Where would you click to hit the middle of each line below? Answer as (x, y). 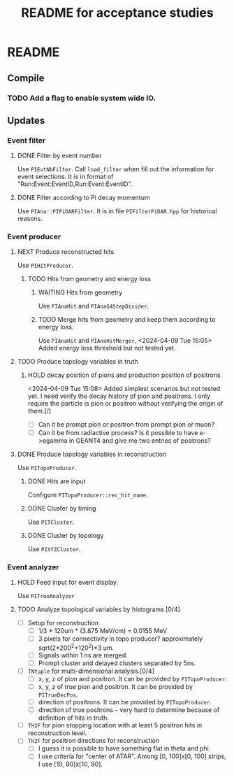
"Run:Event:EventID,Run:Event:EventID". (75, 184)
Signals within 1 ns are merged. (83, 655)
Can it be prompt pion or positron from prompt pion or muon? (126, 425)
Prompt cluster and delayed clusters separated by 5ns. (117, 663)
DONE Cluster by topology (66, 535)
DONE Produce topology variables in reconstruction (92, 454)
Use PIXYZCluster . (54, 549)
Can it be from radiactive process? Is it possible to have (118, 432)
